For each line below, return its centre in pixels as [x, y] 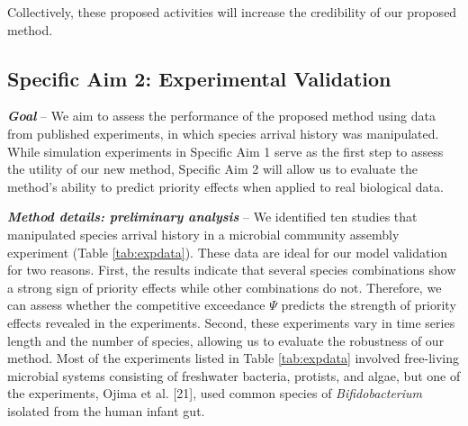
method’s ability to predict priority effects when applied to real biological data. [225, 186]
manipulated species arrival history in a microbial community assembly [203, 234]
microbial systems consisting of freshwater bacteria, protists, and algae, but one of [234, 375]
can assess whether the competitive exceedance [136, 305]
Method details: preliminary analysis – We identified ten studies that [212, 217]
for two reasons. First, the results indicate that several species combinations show [232, 270]
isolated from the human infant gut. [106, 410]
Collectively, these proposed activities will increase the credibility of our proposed [232, 12]
